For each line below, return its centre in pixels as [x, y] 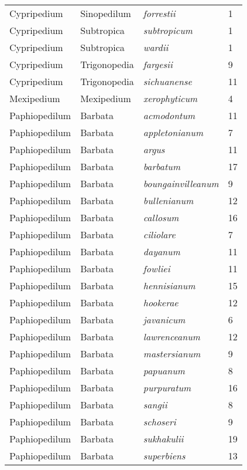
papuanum [164, 371]
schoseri [159, 422]
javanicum [164, 319]
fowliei [157, 268]
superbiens [164, 456]
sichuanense [167, 81]
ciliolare [159, 234]
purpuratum [167, 388]
